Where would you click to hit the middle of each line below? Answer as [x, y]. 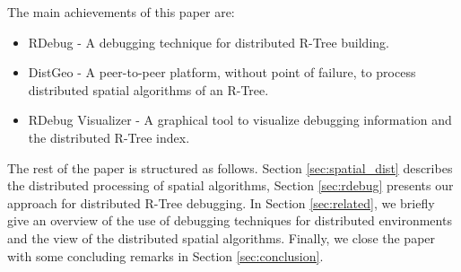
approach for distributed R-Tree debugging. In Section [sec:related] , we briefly [221, 202]
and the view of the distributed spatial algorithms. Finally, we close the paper [222, 237]
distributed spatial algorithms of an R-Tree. [148, 89]
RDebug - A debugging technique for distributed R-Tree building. [209, 42]
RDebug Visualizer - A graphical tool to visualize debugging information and [240, 120]
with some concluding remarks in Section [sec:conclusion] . [165, 255]
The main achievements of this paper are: [121, 12]
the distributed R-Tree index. [109, 137]
